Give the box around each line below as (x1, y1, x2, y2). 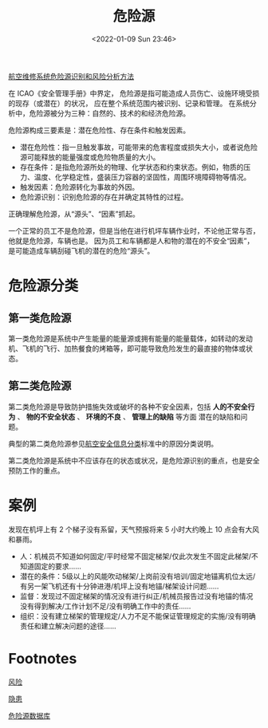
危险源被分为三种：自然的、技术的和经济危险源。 (29, 108, 190, 118)
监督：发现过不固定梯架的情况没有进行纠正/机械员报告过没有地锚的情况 (19, 591, 254, 600)
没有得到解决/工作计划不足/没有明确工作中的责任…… (19, 601, 191, 611)
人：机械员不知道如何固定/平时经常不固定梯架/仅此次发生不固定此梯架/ (19, 551, 251, 561)
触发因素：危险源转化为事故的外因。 (19, 182, 140, 191)
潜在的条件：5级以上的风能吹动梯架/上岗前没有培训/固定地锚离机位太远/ (19, 571, 256, 580)
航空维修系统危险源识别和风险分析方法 (8, 71, 134, 81)
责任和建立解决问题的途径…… (19, 621, 116, 631)
